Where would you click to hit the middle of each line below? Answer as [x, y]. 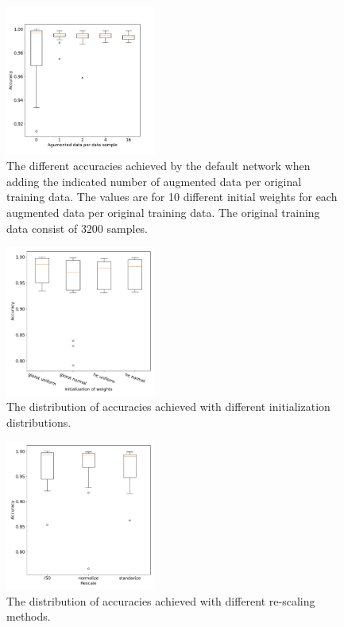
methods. [29, 616]
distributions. [39, 422]
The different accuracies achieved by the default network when [158, 166]
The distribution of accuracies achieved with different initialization [168, 406]
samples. [128, 228]
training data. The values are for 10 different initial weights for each [172, 197]
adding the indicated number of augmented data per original [154, 181]
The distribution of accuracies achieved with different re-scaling [161, 600]
